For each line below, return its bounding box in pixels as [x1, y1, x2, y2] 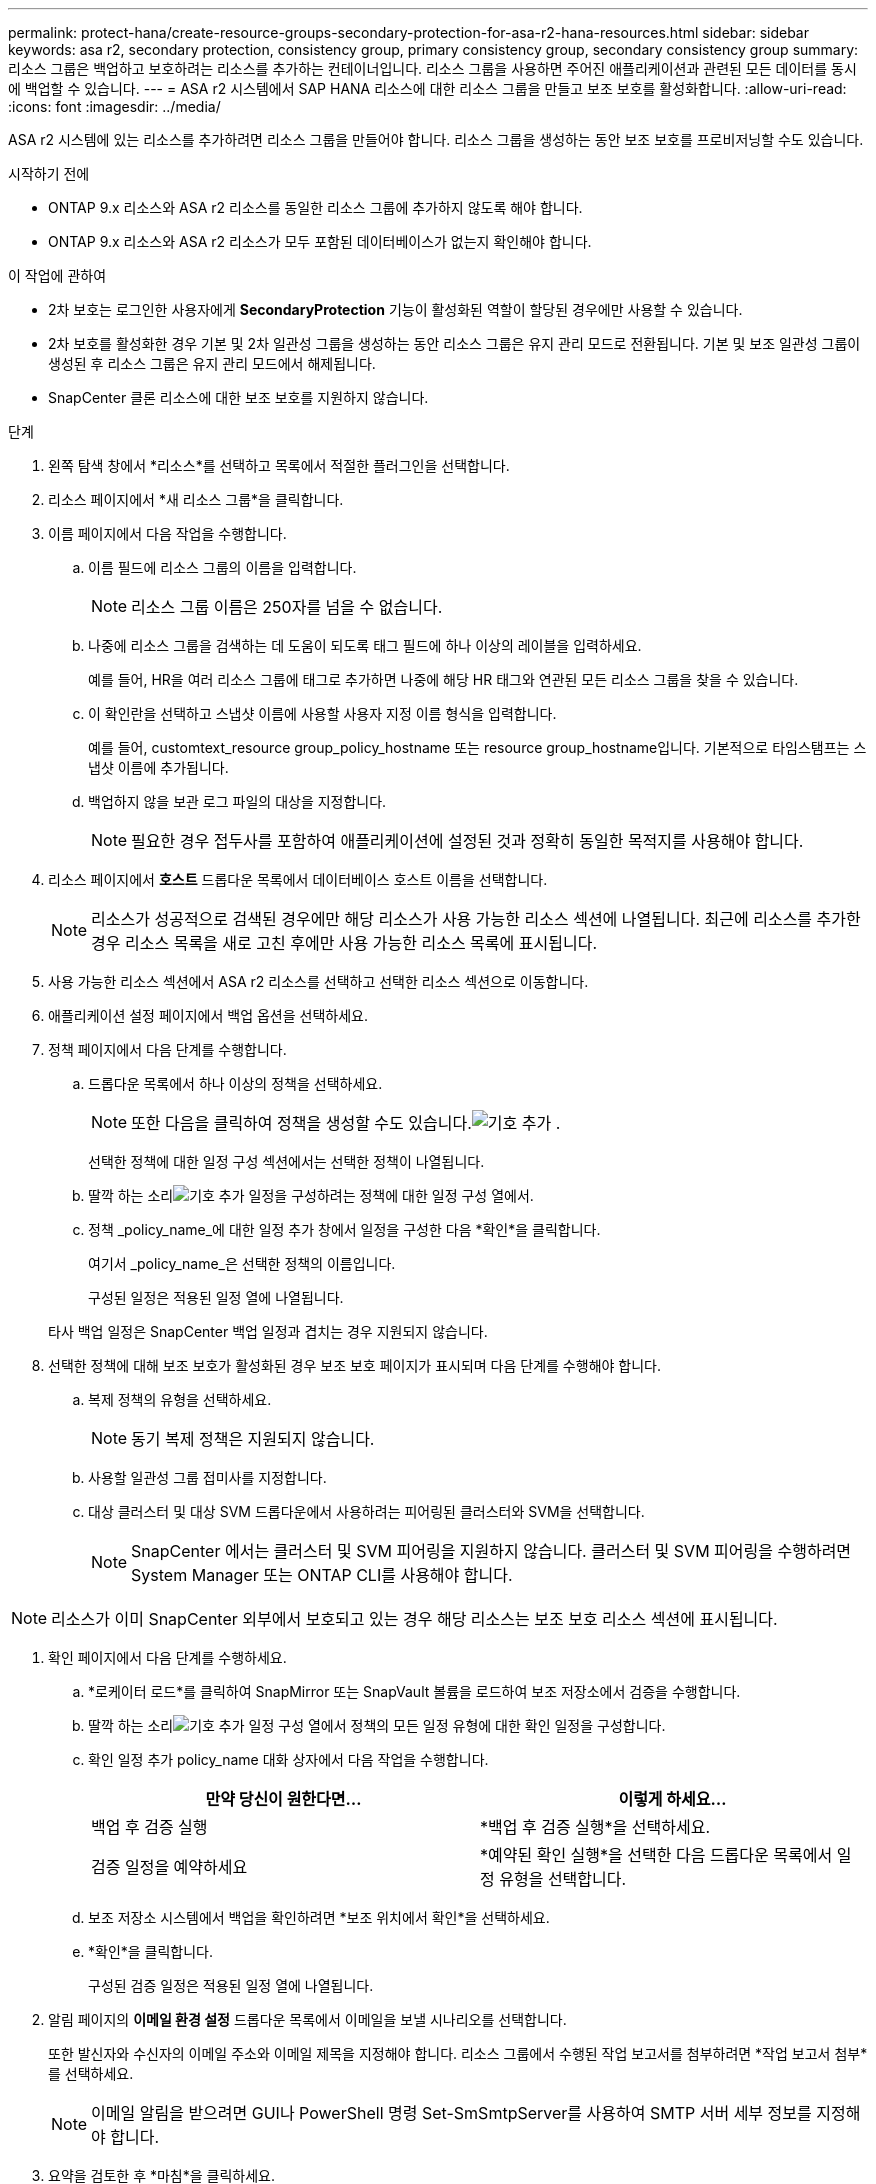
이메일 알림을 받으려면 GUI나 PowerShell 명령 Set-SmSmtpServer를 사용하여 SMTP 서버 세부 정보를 [91, 2103, 812, 2123]
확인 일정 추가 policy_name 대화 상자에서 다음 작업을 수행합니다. [88, 1751, 489, 1768]
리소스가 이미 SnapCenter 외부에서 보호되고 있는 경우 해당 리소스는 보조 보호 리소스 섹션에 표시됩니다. [51, 1609, 778, 1629]
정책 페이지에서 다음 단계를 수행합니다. [48, 1041, 287, 1058]
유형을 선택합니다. [499, 1869, 627, 1889]
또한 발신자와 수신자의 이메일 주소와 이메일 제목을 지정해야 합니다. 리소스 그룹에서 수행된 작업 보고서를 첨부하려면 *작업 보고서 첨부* [48, 2045, 868, 2062]
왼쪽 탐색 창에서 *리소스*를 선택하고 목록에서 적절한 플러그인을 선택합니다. [48, 457, 510, 474]
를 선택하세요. [48, 2065, 134, 2082]
